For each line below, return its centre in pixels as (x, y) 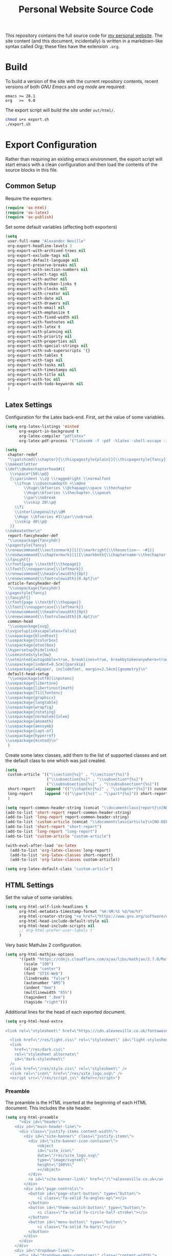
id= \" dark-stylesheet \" (40, 1059)
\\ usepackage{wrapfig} (29, 707)
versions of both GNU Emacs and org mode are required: (66, 87)
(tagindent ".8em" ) (45, 997)
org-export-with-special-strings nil (48, 346)
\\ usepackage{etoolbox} (31, 645)
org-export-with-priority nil (40, 337)
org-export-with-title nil (36, 374)
